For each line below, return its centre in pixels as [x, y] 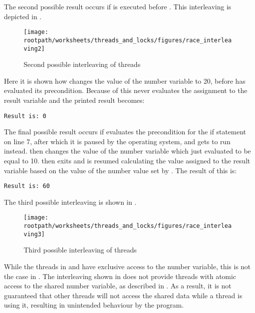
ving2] [34, 48]
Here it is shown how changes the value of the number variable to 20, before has [125, 80]
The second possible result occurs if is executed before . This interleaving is [118, 6]
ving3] [34, 234]
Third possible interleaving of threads [80, 250]
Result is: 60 [27, 186]
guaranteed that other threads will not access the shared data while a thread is [123, 295]
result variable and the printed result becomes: [74, 100]
